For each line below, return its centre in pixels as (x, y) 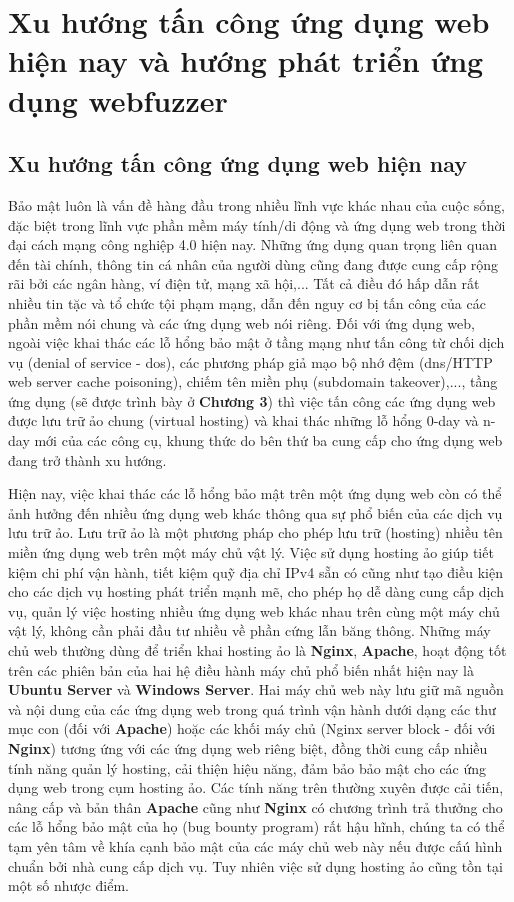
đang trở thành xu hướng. (87, 459)
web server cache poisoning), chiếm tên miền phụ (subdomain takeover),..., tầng (253, 381)
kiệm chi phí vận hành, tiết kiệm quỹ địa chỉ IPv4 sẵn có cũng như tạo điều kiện (255, 571)
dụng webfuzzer (118, 99)
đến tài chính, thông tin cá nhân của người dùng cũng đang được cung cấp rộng (253, 263)
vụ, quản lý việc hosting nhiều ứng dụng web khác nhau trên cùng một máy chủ (254, 610)
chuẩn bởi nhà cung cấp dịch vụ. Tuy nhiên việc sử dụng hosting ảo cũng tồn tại (255, 865)
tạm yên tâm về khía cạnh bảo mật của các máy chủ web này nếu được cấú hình (255, 845)
